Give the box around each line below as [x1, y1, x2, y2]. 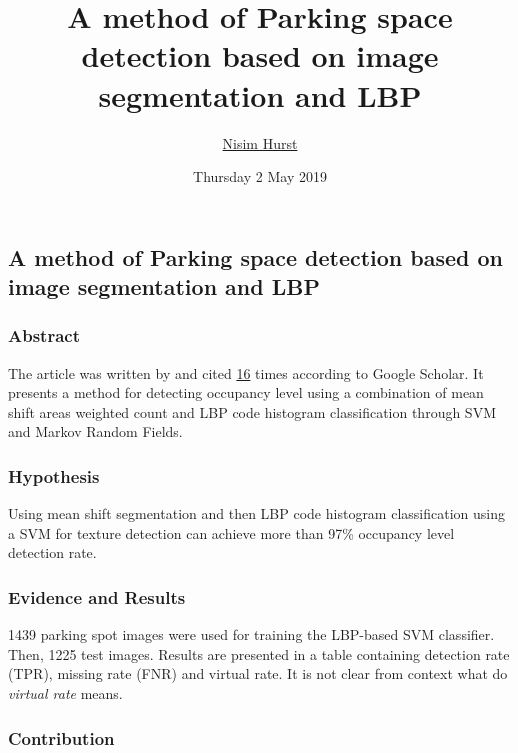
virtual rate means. [8, 683, 123, 704]
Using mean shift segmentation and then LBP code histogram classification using [8, 503, 505, 524]
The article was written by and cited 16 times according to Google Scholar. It [8, 362, 484, 383]
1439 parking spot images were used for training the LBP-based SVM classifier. [8, 624, 495, 645]
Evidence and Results [8, 584, 186, 609]
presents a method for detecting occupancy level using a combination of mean [8, 382, 484, 403]
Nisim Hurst [222, 132, 298, 153]
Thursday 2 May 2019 [193, 166, 327, 187]
